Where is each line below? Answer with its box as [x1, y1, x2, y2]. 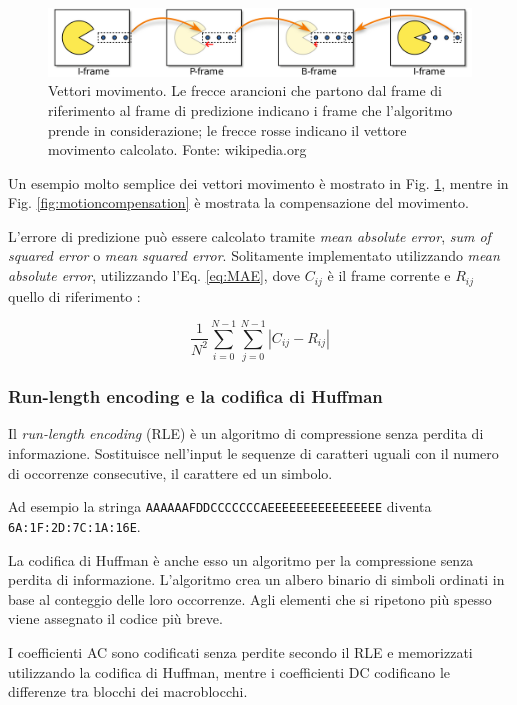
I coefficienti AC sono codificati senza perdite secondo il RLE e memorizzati [8, 641, 473, 662]
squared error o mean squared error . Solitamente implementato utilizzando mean [8, 245, 500, 266]
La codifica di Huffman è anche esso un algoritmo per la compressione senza [8, 549, 474, 570]
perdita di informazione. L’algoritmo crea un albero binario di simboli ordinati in [8, 569, 505, 590]
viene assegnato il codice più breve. [8, 608, 223, 629]
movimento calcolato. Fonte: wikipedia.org [48, 139, 307, 160]
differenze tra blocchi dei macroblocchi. [8, 681, 248, 702]
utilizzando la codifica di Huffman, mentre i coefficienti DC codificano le [8, 661, 450, 682]
